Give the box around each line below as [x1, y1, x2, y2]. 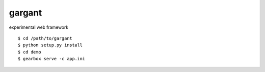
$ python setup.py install [18, 42, 83, 48]
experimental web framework [9, 24, 69, 30]
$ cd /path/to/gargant [18, 36, 73, 41]
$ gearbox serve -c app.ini [18, 56, 85, 62]
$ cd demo [18, 49, 41, 54]
